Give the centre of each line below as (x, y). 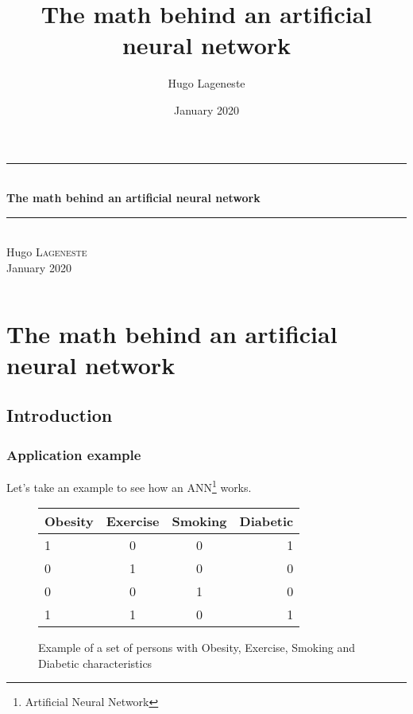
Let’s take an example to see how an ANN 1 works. (129, 486)
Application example (74, 454)
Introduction (60, 415)
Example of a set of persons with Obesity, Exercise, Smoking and (197, 648)
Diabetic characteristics (95, 663)
